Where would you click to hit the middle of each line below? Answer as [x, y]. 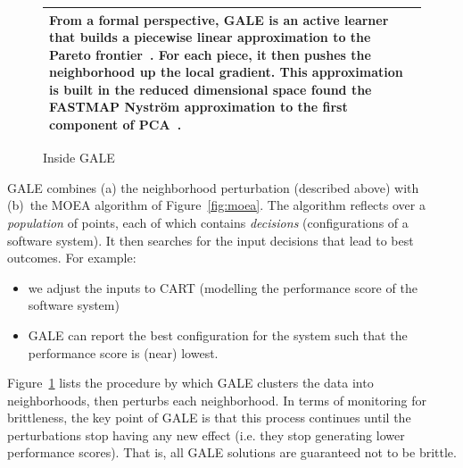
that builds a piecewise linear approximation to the [210, 37]
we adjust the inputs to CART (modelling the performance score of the [223, 287]
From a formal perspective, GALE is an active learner [219, 19]
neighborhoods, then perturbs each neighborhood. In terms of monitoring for [217, 400]
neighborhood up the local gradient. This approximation [226, 72]
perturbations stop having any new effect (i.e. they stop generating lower [206, 435]
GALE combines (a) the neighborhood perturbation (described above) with [213, 187]
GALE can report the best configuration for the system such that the [218, 334]
